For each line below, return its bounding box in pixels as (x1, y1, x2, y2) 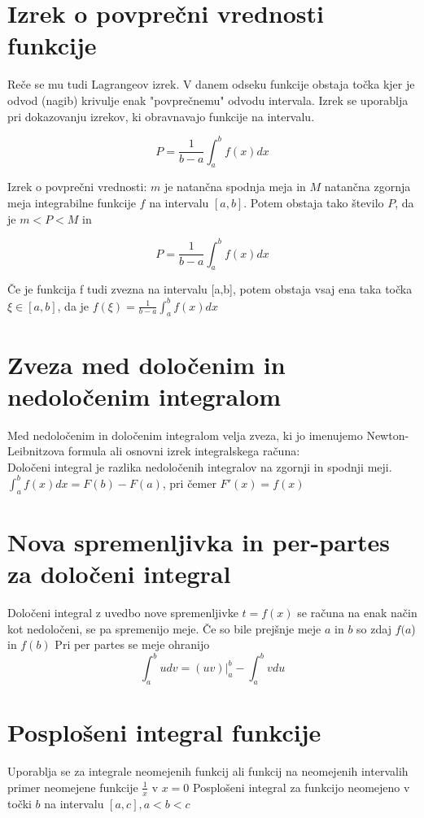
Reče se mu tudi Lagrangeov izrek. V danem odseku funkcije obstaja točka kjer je (7, 76, 415, 93)
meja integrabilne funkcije (7, 194, 136, 211)
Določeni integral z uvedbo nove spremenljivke (7, 604, 238, 621)
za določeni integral (7, 557, 231, 590)
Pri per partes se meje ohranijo (55, 636, 210, 653)
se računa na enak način (297, 604, 417, 621)
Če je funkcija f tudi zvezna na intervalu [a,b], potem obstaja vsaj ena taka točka (7, 281, 413, 298)
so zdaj (356, 620, 391, 637)
